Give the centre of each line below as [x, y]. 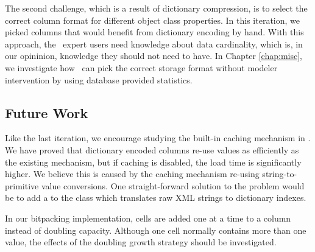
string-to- [280, 174]
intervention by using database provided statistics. [99, 79]
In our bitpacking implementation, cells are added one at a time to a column [148, 218]
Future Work [47, 112]
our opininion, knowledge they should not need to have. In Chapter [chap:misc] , [154, 56]
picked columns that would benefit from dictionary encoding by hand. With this [154, 32]
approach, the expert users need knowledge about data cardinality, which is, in [154, 44]
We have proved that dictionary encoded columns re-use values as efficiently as [152, 149]
